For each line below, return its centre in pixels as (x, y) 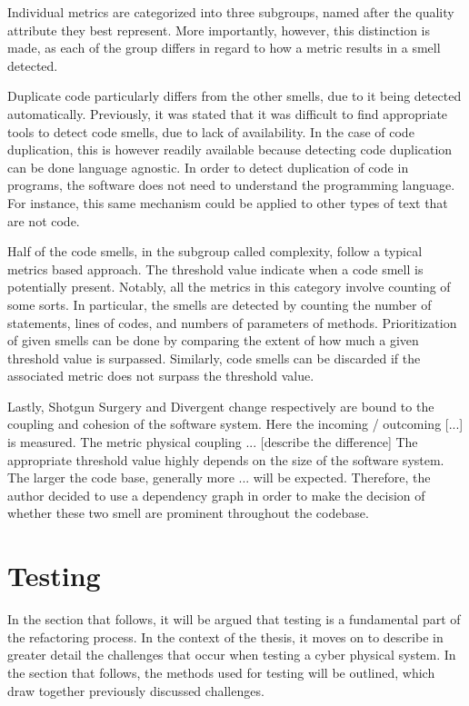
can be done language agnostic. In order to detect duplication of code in (208, 167)
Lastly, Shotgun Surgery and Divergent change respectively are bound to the (221, 406)
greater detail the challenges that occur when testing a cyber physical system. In (232, 655)
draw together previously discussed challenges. (136, 690)
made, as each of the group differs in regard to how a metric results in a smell (224, 48)
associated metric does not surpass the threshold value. (161, 376)
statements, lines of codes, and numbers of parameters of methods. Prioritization (232, 322)
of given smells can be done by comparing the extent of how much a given (213, 340)
